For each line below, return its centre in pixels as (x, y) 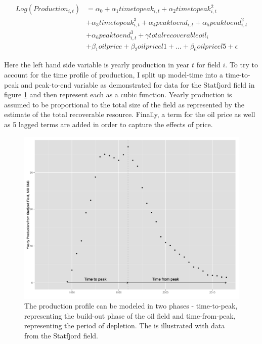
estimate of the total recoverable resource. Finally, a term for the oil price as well (130, 114)
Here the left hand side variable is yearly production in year (97, 65)
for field (208, 65)
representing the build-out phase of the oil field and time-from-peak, (130, 315)
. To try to (242, 65)
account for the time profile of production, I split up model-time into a (114, 74)
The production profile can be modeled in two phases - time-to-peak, (131, 306)
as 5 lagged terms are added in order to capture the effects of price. (108, 124)
